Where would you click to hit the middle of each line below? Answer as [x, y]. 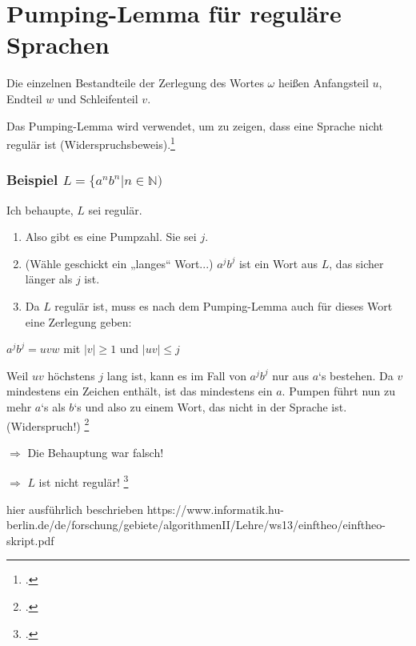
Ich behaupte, [40, 209]
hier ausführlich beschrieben [75, 509]
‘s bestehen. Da [356, 375]
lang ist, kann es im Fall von [176, 375]
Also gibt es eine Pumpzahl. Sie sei [111, 237]
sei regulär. [115, 209]
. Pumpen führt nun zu [339, 391]
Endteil [24, 98]
